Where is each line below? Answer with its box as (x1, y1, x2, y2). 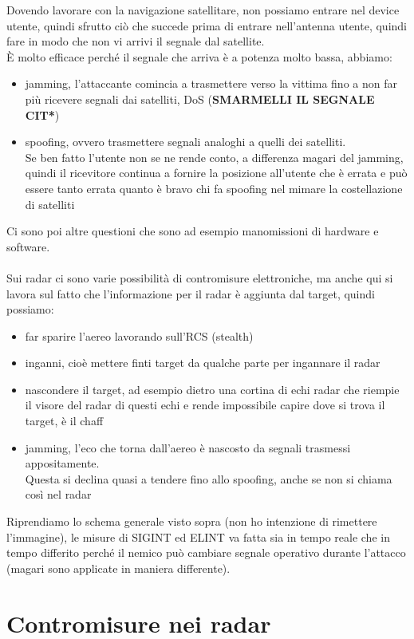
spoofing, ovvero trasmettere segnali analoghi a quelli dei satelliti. (25, 133, 346, 150)
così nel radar (25, 486, 92, 503)
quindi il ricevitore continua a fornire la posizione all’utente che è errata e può (25, 164, 408, 181)
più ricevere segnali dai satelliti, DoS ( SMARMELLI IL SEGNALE (25, 90, 375, 107)
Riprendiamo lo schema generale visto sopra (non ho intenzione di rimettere (6, 513, 377, 530)
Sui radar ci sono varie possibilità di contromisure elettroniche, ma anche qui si (6, 269, 393, 286)
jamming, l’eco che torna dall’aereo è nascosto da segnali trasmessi (25, 439, 351, 456)
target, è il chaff (25, 412, 104, 429)
